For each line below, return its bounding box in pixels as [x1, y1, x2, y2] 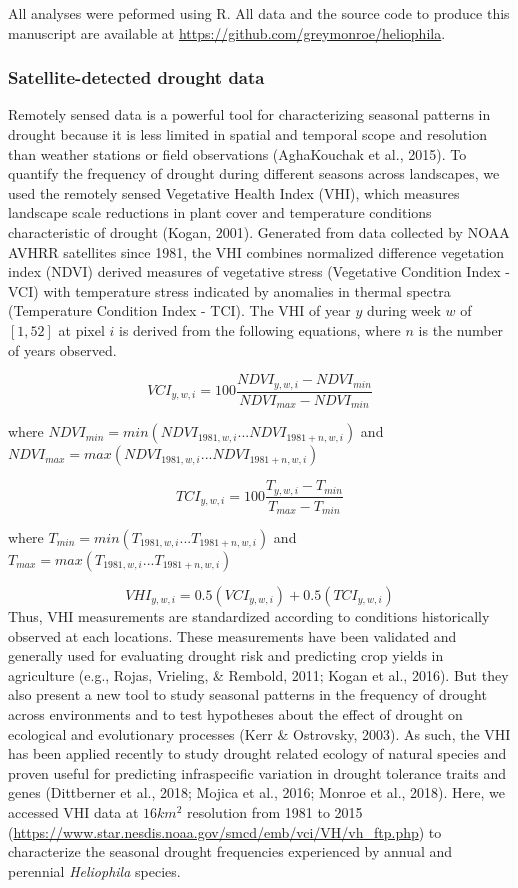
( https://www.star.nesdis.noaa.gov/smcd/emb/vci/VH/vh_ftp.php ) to [8, 821, 442, 842]
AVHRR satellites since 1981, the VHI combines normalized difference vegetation [8, 241, 505, 262]
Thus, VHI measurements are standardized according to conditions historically [8, 606, 490, 626]
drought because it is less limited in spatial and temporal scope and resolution [8, 124, 487, 144]
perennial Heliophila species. [8, 860, 181, 881]
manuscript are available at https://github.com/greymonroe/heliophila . [8, 22, 446, 43]
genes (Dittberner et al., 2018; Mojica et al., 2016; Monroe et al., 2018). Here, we [8, 782, 506, 803]
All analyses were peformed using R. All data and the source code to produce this [8, 3, 510, 23]
